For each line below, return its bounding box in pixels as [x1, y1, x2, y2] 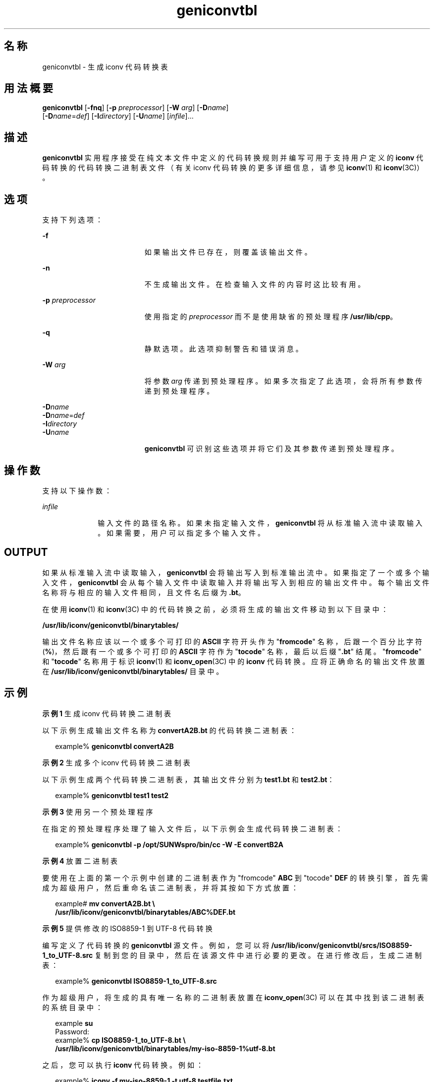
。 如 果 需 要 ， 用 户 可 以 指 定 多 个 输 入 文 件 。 [98, 528, 265, 537]
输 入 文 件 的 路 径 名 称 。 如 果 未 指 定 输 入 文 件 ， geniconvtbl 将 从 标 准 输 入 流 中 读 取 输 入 [98, 518, 423, 527]
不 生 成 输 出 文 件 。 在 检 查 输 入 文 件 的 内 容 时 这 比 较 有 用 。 [144, 280, 365, 289]
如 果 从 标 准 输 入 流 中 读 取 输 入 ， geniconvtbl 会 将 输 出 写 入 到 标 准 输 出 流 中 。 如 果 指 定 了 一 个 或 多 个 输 [42, 568, 430, 577]
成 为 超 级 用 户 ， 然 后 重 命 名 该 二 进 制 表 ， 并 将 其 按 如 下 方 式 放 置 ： [42, 883, 298, 892]
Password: [55, 1027, 90, 1036]
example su [55, 1018, 93, 1027]
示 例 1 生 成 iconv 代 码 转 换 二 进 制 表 [42, 709, 171, 718]
